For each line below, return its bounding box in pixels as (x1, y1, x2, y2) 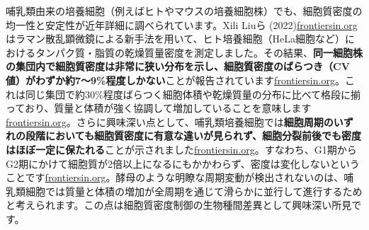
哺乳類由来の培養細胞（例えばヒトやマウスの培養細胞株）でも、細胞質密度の (6, 4, 363, 18)
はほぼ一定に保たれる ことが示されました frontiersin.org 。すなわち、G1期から (6, 142, 357, 156)
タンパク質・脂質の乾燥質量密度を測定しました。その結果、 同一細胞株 (35, 45, 363, 59)
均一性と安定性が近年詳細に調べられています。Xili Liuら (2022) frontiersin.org (6, 17, 358, 32)
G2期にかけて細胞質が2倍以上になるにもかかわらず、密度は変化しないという (6, 156, 360, 171)
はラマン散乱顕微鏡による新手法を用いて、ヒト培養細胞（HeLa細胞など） (6, 31, 345, 46)
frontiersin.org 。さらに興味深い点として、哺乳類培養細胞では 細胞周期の (6, 114, 334, 129)
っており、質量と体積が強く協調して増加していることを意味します (6, 100, 312, 115)
